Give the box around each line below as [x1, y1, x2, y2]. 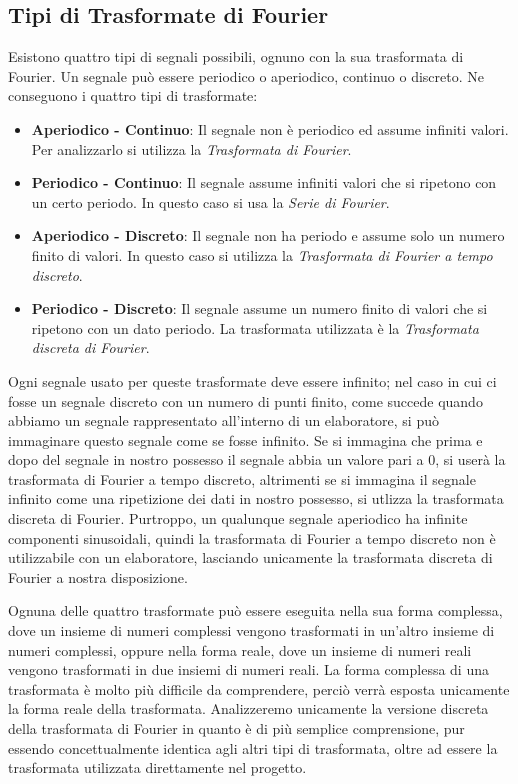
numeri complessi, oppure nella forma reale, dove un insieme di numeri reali [8, 639, 472, 660]
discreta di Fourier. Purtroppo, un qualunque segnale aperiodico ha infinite [8, 508, 468, 529]
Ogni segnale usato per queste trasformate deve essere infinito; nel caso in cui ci [8, 370, 497, 391]
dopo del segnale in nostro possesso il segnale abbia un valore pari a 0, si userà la [8, 449, 506, 470]
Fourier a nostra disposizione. [8, 566, 188, 587]
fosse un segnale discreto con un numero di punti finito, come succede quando [8, 390, 483, 411]
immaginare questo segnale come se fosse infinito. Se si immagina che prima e [8, 429, 483, 450]
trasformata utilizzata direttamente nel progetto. [8, 757, 307, 778]
